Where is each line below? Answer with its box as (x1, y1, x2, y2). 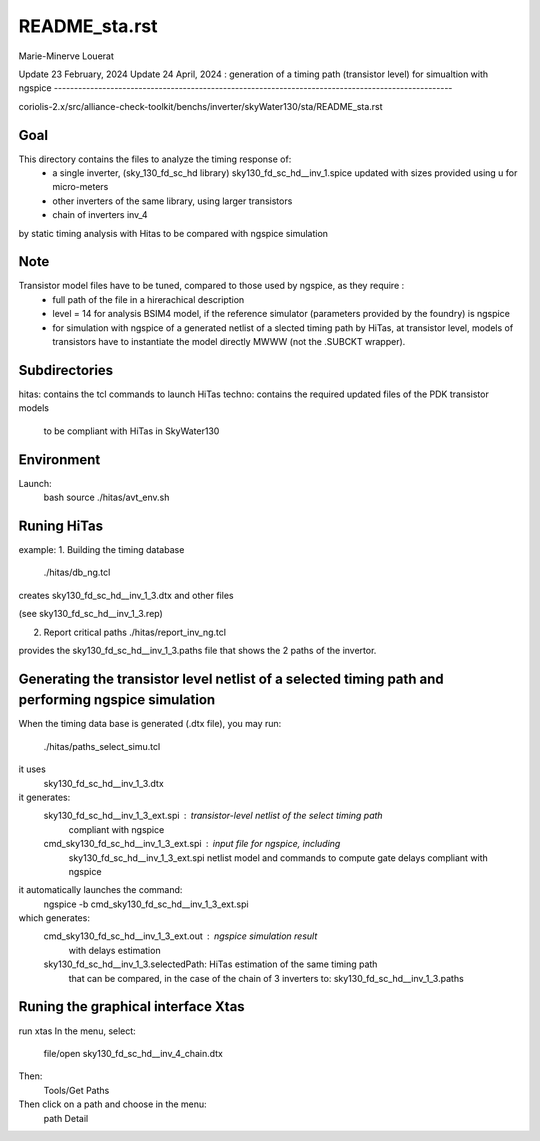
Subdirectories (18, 361, 114, 379)
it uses (18, 763, 47, 775)
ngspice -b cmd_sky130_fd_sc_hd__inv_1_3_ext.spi (43, 898, 249, 910)
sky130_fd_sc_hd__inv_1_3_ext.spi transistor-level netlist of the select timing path (43, 810, 384, 822)
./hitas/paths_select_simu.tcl (43, 740, 161, 752)
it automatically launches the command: (18, 884, 183, 896)
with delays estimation (68, 944, 161, 956)
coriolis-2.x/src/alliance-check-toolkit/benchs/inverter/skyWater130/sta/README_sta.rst (18, 100, 384, 112)
